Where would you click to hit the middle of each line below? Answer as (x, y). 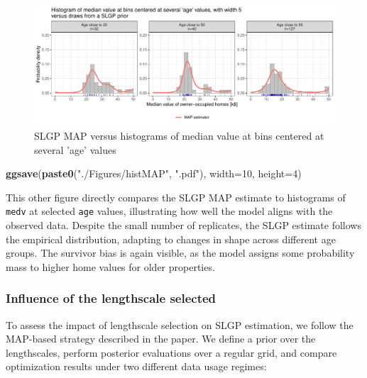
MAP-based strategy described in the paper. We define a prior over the (161, 339)
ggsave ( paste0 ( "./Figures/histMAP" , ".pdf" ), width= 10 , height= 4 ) (154, 173)
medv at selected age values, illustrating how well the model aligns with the (169, 211)
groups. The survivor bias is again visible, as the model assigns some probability (180, 253)
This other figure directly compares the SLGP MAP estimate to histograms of (176, 197)
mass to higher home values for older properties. (110, 266)
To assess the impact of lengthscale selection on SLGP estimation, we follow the (180, 324)
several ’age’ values (75, 149)
